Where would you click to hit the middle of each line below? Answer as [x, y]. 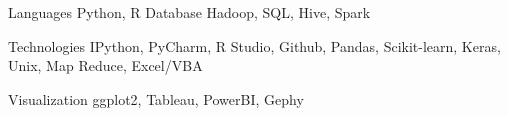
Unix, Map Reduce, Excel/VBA [105, 65]
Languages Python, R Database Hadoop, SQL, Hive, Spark [189, 12]
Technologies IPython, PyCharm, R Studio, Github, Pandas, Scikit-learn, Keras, [254, 45]
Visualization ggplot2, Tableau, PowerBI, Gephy [156, 98]
